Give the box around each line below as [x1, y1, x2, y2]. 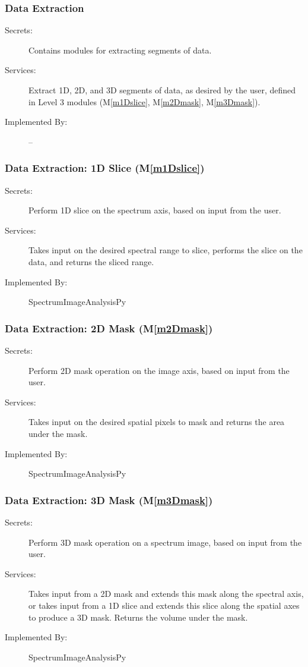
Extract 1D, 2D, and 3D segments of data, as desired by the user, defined [28, 84, 296, 96]
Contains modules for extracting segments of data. [28, 43, 212, 56]
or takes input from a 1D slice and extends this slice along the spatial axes [28, 599, 300, 611]
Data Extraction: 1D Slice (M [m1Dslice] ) [5, 161, 205, 175]
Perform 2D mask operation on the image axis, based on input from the [28, 364, 290, 376]
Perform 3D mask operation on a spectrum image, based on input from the [28, 536, 302, 548]
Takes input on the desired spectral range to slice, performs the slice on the [28, 244, 303, 256]
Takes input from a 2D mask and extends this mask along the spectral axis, [28, 587, 304, 600]
